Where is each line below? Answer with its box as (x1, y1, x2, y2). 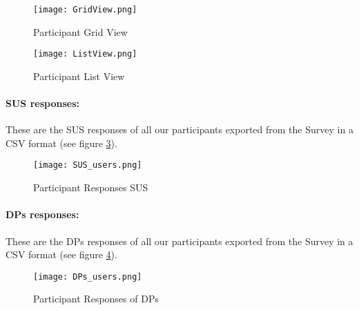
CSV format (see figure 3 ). (6, 135, 117, 150)
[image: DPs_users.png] (33, 271, 142, 282)
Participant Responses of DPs (33, 291, 159, 306)
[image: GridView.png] (33, 5, 137, 14)
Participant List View (33, 68, 125, 83)
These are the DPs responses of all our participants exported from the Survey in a (6, 233, 353, 248)
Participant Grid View (33, 24, 128, 39)
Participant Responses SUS (33, 180, 148, 195)
